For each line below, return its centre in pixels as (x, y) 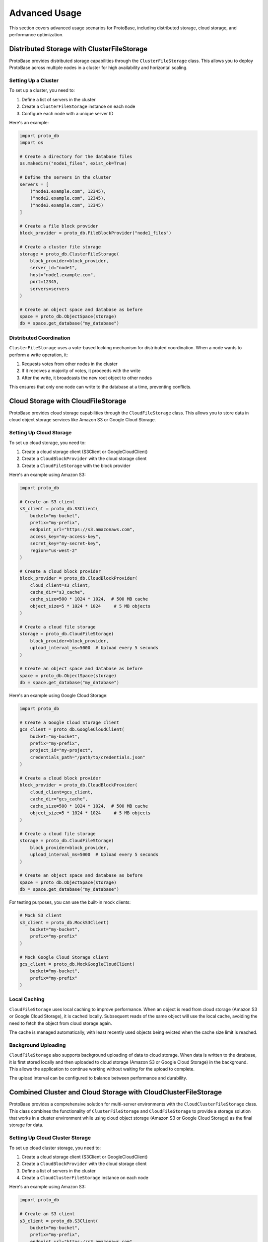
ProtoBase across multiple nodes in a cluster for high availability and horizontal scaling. (99, 68)
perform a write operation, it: (38, 355)
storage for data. (26, 1125)
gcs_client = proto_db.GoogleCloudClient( (72, 730)
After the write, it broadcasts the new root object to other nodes (87, 378)
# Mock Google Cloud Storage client (64, 957)
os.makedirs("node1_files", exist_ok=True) (73, 163)
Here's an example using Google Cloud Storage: (58, 696)
